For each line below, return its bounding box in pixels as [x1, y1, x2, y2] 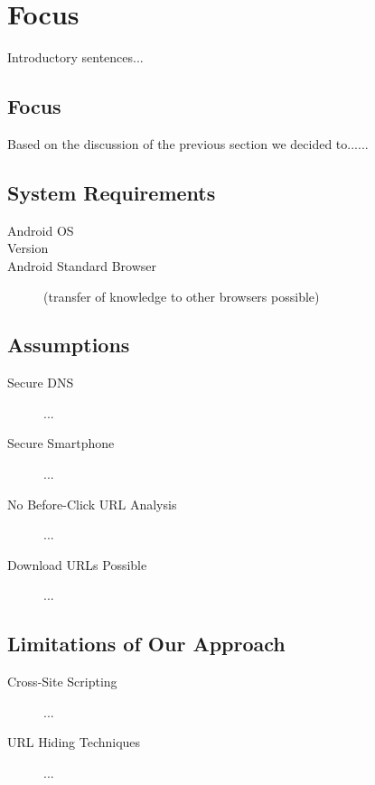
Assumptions [7, 331, 130, 359]
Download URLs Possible [7, 555, 147, 574]
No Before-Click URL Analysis [7, 494, 177, 513]
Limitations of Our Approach [7, 630, 286, 658]
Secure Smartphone [7, 434, 115, 453]
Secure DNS [7, 373, 74, 392]
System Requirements [7, 178, 216, 206]
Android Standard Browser [7, 256, 156, 275]
